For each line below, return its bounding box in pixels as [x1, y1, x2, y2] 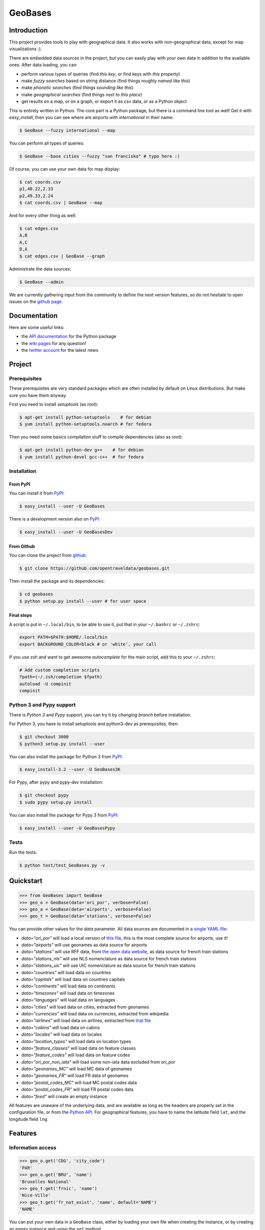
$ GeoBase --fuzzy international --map [19, 127, 115, 133]
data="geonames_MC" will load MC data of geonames [21, 1066, 132, 1072]
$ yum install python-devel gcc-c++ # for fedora [19, 454, 144, 460]
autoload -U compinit [19, 681, 72, 686]
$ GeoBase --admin [19, 279, 64, 285]
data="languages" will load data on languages [21, 997, 115, 1003]
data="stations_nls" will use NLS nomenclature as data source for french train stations [21, 955, 196, 961]
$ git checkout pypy [19, 793, 69, 798]
